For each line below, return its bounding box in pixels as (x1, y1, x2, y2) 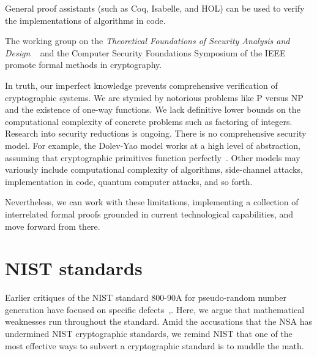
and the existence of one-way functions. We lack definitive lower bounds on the (5, 103, 300, 116)
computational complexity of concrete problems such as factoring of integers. (5, 115, 293, 127)
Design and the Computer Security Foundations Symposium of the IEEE (5, 46, 286, 59)
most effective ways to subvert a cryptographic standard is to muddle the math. (5, 339, 304, 352)
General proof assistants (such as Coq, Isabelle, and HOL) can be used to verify (5, 2, 305, 14)
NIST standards (5, 256, 143, 281)
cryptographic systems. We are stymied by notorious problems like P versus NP (5, 91, 304, 104)
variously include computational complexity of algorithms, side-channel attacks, (5, 163, 303, 176)
